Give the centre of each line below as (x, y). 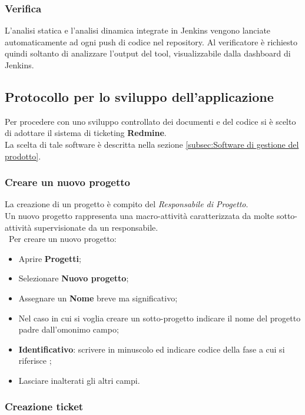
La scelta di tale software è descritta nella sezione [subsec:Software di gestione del (152, 144)
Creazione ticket (44, 406)
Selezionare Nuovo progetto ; (74, 278)
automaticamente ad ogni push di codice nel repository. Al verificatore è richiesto (151, 41)
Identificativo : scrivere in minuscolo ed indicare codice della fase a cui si (152, 349)
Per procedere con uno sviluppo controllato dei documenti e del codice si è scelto (150, 121)
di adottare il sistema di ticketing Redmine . (86, 133)
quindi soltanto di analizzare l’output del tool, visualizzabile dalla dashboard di (148, 53)
